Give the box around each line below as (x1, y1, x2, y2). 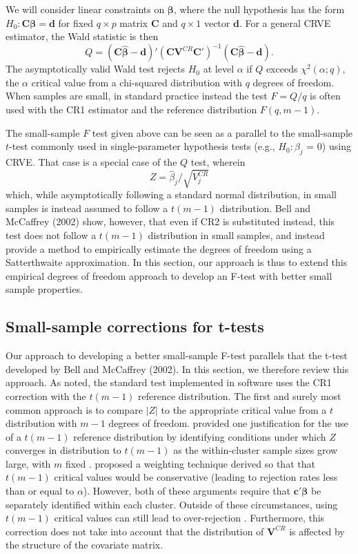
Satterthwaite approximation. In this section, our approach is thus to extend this (6, 255, 348, 269)
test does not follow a (6, 227, 97, 242)
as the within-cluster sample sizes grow (173, 443, 338, 457)
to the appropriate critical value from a (161, 402, 327, 417)
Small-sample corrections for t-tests (6, 316, 264, 337)
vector (203, 15, 230, 30)
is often (310, 88, 341, 103)
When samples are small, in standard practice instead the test (6, 88, 268, 103)
